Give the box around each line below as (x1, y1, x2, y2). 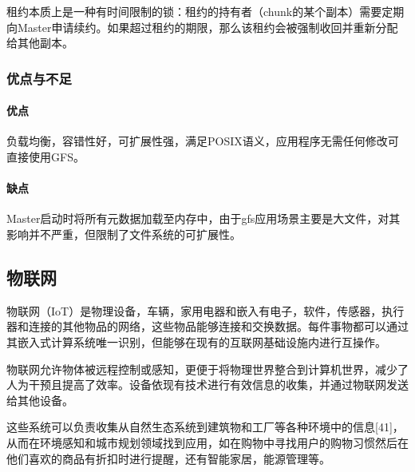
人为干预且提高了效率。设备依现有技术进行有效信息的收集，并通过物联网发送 (6, 376, 409, 393)
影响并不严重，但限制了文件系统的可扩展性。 (6, 226, 241, 242)
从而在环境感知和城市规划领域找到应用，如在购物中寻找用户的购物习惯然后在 (6, 434, 409, 450)
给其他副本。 (6, 34, 73, 51)
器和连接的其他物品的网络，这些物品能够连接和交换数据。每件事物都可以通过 (6, 318, 409, 335)
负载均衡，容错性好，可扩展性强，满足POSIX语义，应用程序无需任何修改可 (6, 133, 399, 149)
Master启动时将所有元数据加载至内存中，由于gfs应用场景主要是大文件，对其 (6, 210, 401, 227)
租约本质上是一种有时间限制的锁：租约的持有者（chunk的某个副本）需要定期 (6, 3, 405, 19)
